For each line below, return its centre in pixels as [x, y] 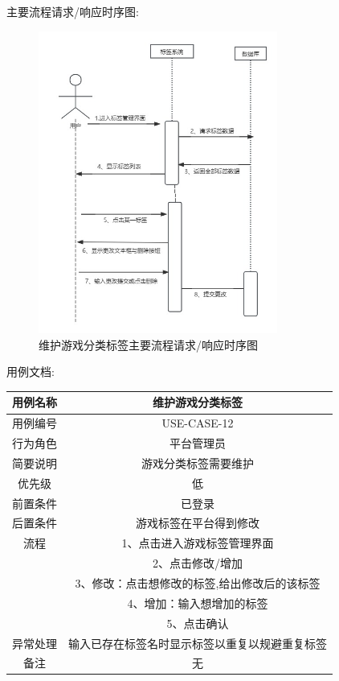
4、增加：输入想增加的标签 [198, 603]
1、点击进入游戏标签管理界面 [198, 543]
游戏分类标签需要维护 [198, 462]
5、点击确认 [198, 623]
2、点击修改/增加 [198, 563]
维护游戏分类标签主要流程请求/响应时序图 [148, 344]
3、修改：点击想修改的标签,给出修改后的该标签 [198, 583]
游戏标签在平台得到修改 [198, 523]
